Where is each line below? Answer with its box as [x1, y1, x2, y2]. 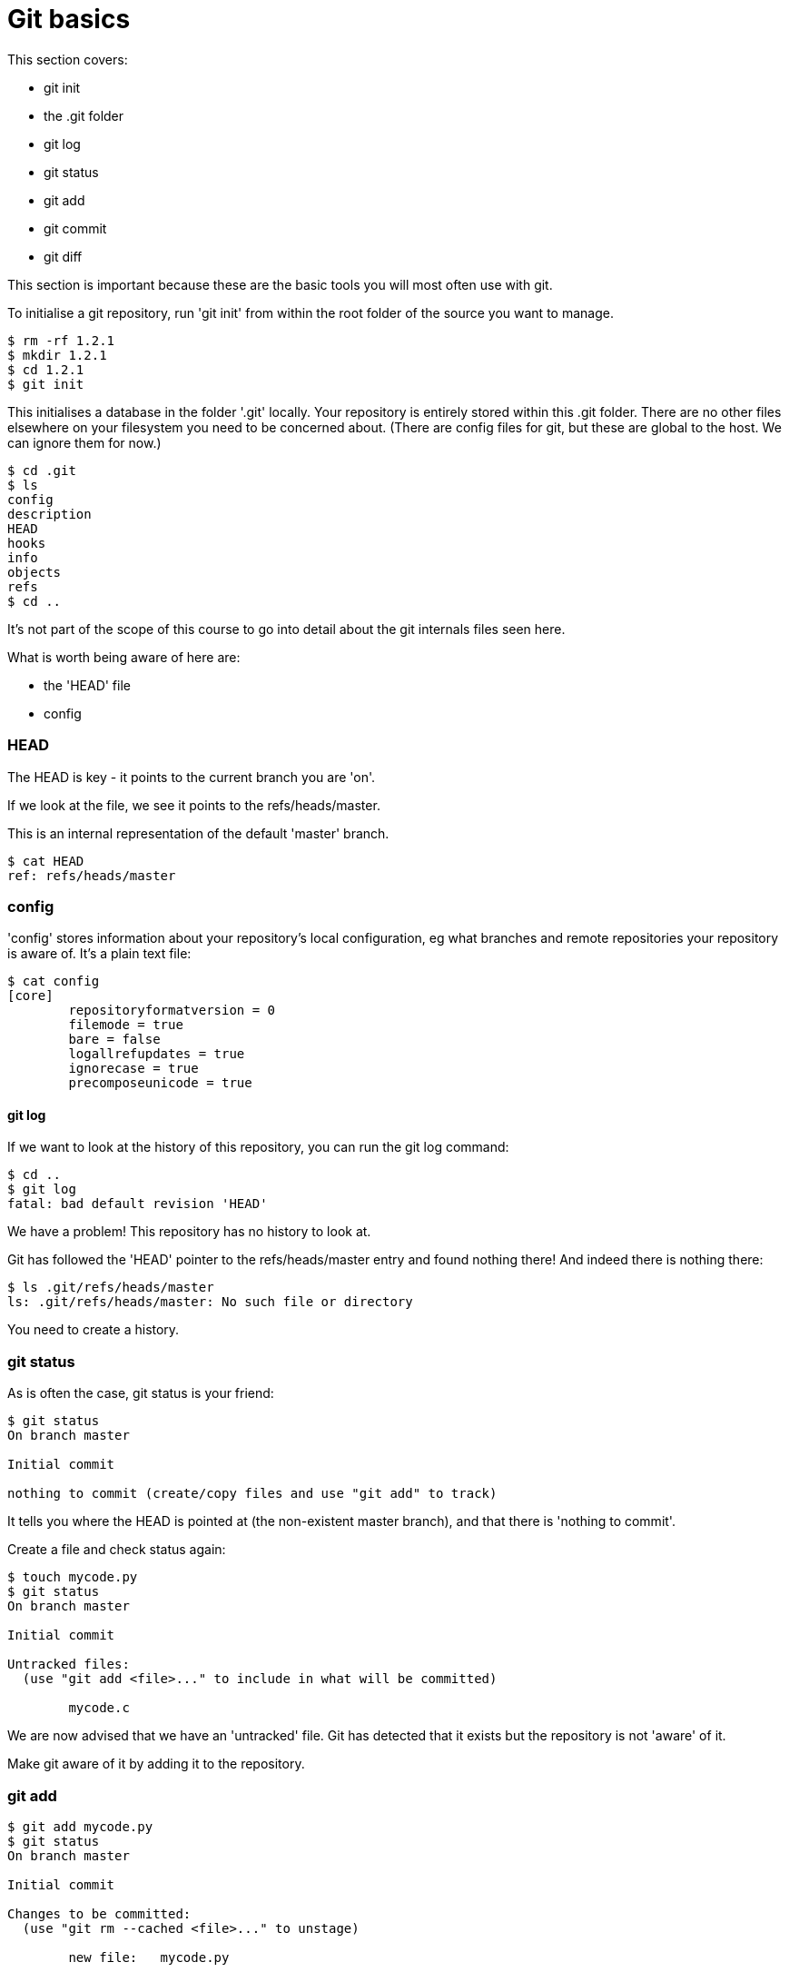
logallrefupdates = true [68, 1046, 245, 1062]
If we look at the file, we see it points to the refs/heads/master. [7, 797, 380, 813]
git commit [44, 220, 107, 236]
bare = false [68, 1032, 161, 1047]
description [7, 506, 92, 521]
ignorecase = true [68, 1061, 199, 1076]
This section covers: [7, 51, 128, 67]
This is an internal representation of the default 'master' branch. [7, 825, 390, 841]
